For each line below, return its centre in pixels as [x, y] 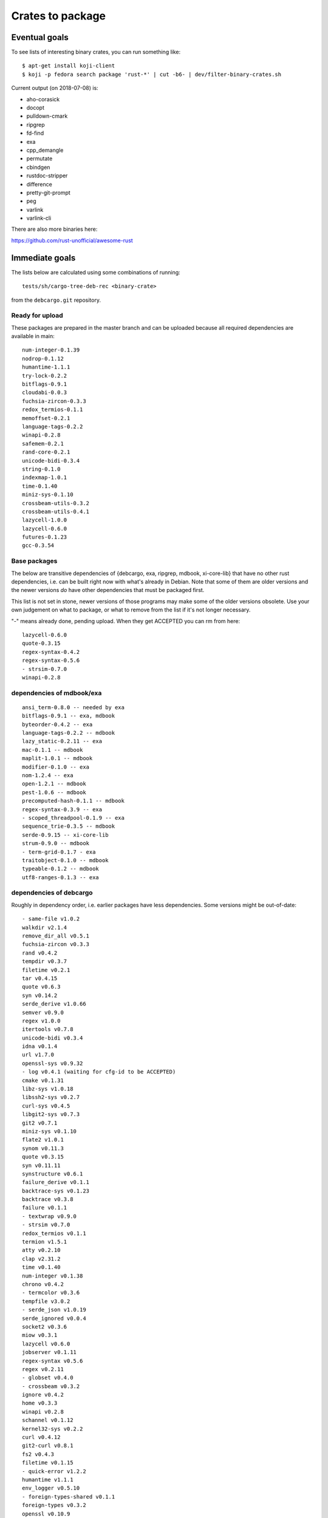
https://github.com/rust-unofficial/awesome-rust [72, 240]
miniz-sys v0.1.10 [50, 1131]
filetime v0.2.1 [46, 970]
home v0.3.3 [40, 1403]
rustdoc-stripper [47, 175]
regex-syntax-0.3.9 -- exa [62, 809]
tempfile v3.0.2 [46, 1301]
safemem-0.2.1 [43, 444]
